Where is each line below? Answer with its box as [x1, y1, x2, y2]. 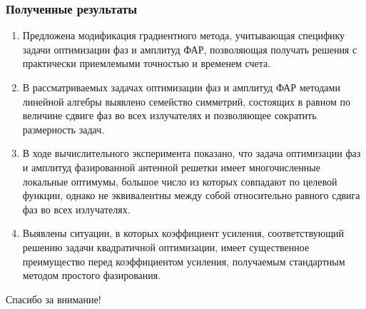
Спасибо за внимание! [6, 291, 101, 306]
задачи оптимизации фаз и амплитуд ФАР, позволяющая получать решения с [22, 41, 357, 56]
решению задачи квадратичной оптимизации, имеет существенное [22, 239, 310, 254]
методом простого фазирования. [22, 268, 161, 283]
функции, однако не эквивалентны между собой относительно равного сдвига [22, 188, 360, 203]
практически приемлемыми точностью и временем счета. [22, 56, 271, 71]
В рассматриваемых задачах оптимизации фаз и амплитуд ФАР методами [22, 80, 340, 94]
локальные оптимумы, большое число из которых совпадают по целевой [22, 173, 337, 188]
